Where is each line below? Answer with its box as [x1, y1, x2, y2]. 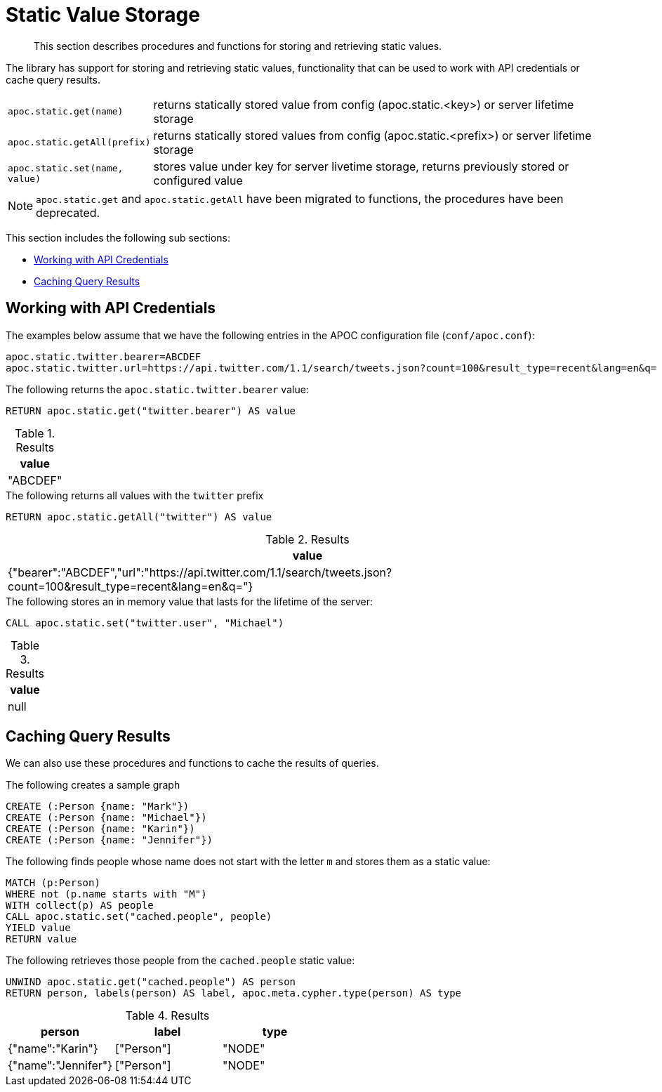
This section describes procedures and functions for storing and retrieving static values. [34, 39, 442, 52]
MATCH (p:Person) [6, 877, 100, 889]
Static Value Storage [6, 3, 200, 27]
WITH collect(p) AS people [6, 900, 154, 912]
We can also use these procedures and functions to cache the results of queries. [6, 757, 379, 770]
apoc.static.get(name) [8, 106, 124, 117]
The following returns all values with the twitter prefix [6, 489, 264, 501]
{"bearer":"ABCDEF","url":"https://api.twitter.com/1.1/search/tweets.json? [8, 565, 392, 579]
